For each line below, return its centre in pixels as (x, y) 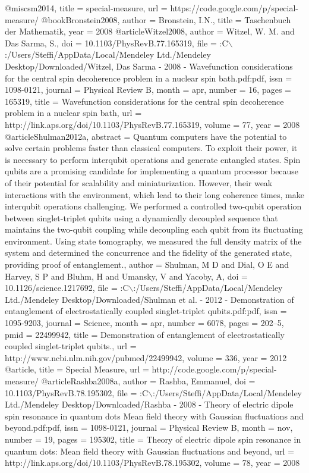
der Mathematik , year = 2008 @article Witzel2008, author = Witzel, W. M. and (150, 31)
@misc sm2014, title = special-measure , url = (86, 8)
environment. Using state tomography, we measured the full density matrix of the (153, 241)
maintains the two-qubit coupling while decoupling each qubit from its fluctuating (154, 229)
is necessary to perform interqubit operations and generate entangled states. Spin (153, 159)
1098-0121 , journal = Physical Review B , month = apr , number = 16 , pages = (148, 90)
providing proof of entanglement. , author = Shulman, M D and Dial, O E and (147, 264)
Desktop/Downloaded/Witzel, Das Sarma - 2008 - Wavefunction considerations (149, 66)
